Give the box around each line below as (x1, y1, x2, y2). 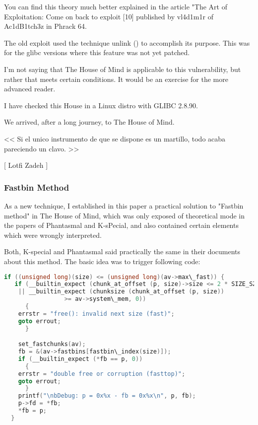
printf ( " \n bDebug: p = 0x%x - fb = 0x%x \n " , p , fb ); (18, 392, 196, 400)
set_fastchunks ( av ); (18, 341, 86, 348)
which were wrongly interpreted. (4, 229, 102, 240)
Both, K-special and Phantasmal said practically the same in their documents (4, 246, 241, 257)
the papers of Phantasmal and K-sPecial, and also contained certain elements (4, 220, 239, 230)
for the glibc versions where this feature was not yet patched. (4, 47, 190, 58)
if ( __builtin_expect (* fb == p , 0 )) (18, 355, 143, 362)
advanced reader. (4, 83, 56, 94)
